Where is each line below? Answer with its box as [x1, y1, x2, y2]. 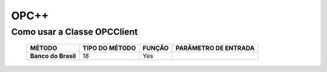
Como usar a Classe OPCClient [11, 26, 138, 37]
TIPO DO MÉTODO [82, 44, 136, 52]
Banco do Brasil [30, 52, 76, 60]
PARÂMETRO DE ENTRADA [176, 44, 255, 52]
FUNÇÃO [142, 44, 169, 52]
